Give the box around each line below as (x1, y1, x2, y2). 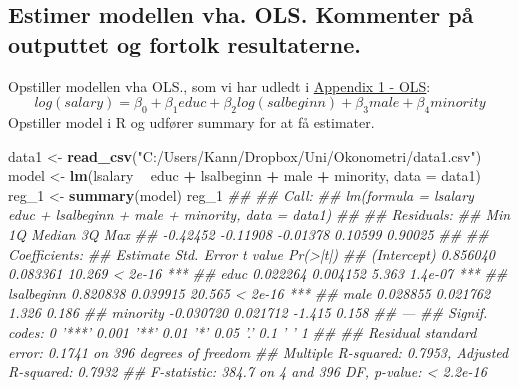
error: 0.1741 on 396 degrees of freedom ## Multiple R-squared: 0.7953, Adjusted (8, 341, 509, 362)
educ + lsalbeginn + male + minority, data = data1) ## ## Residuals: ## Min (8, 204, 511, 225)
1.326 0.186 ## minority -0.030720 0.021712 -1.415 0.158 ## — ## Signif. (8, 302, 488, 323)
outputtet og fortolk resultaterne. (8, 28, 361, 59)
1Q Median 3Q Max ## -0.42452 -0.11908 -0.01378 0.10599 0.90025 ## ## (8, 223, 489, 244)
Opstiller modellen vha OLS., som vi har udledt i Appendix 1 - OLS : (8, 75, 431, 96)
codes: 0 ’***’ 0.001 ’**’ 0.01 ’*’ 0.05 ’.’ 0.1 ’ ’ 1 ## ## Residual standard (8, 321, 477, 342)
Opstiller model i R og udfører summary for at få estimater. (8, 111, 375, 132)
